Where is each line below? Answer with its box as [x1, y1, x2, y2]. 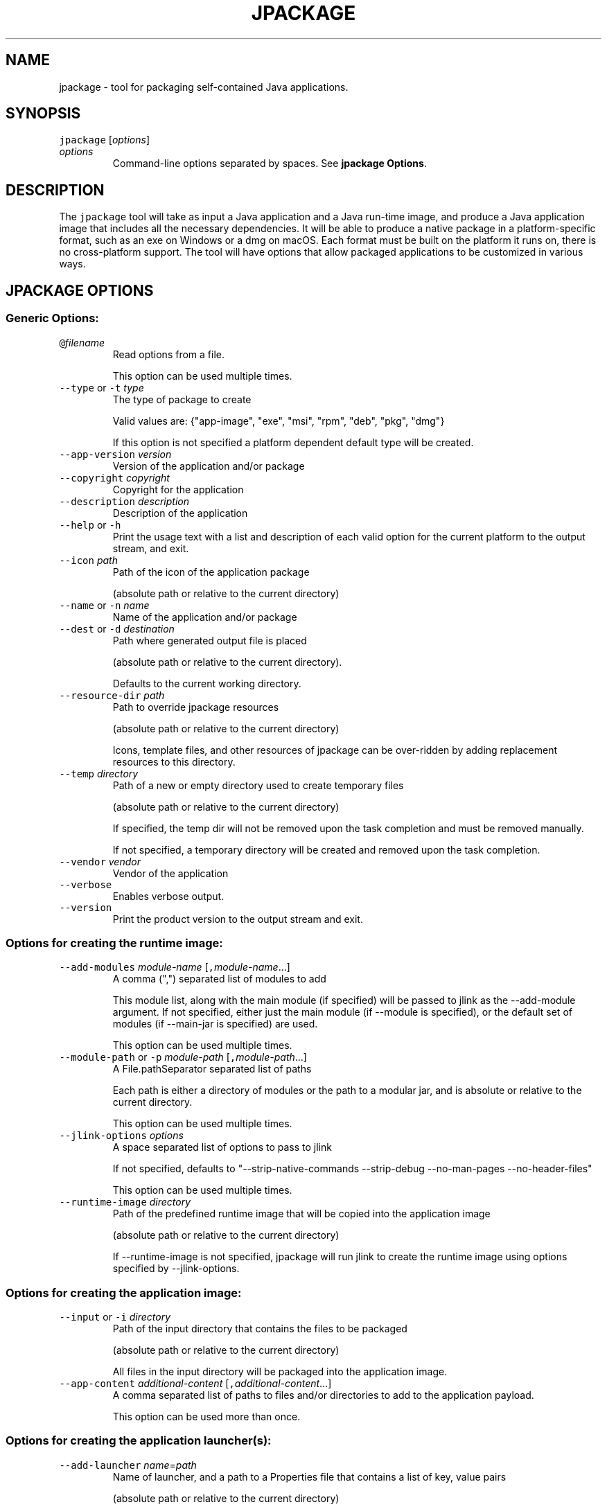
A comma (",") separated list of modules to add [112, 973, 326, 985]
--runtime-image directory [59, 1196, 191, 1208]
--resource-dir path [59, 689, 165, 701]
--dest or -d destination [59, 622, 175, 635]
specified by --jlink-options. [112, 1262, 240, 1275]
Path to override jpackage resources [112, 700, 279, 713]
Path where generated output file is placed [112, 634, 307, 646]
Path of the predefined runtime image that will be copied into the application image [112, 1208, 491, 1220]
